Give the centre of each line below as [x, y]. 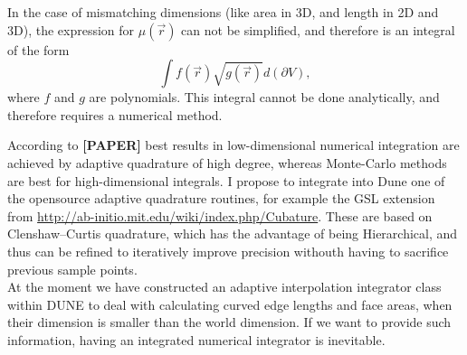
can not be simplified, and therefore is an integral [318, 29]
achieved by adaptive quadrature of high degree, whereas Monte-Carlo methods [227, 162]
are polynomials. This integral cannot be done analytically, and [264, 97]
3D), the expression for [71, 29]
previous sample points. [72, 269]
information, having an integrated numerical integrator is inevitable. [196, 339]
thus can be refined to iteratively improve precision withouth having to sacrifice [228, 251]
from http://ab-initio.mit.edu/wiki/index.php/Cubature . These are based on [220, 215]
